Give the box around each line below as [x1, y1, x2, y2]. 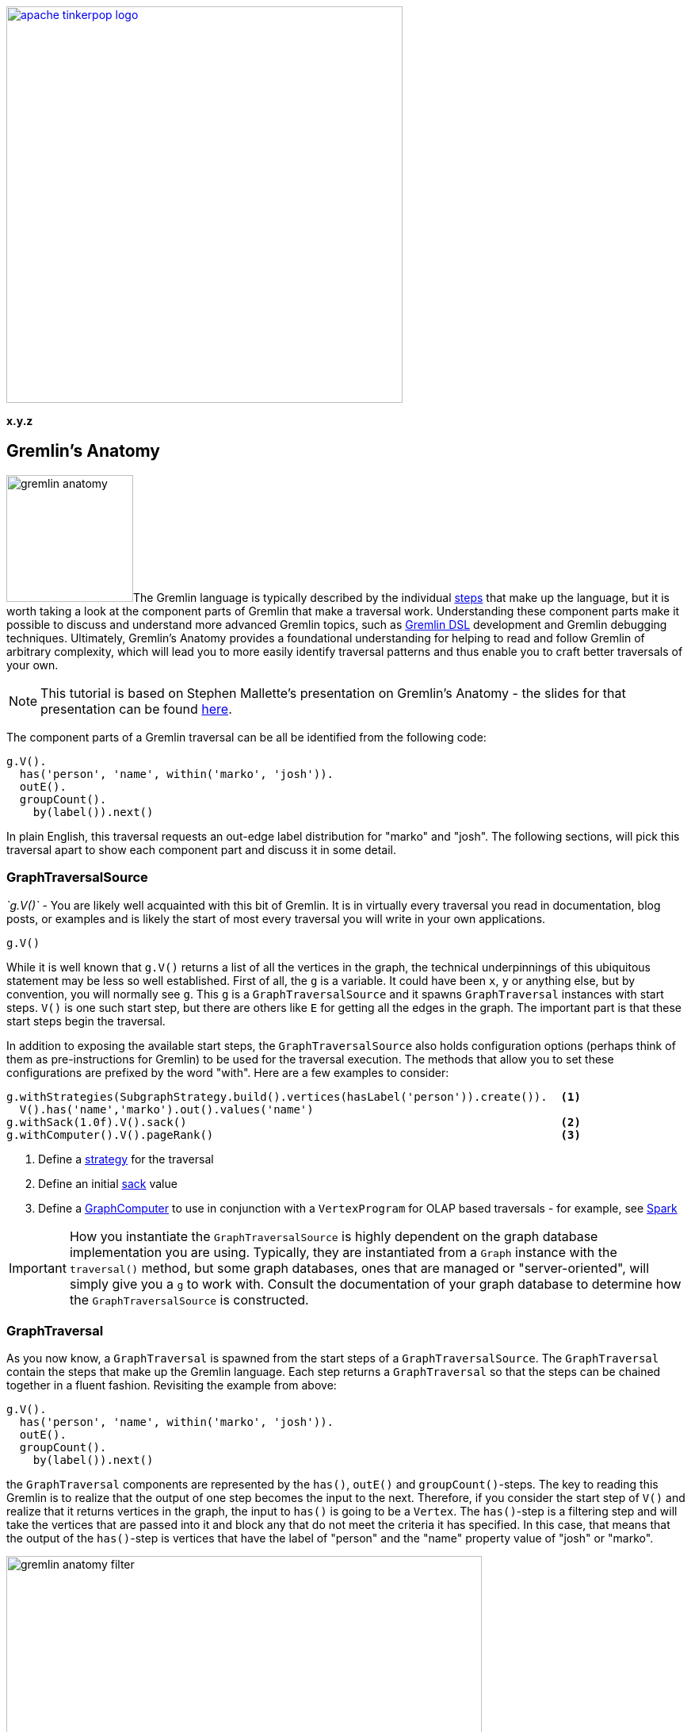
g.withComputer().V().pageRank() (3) [6, 1128, 581, 1141]
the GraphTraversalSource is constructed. [69, 1291, 309, 1308]
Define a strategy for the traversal [38, 1151, 214, 1166]
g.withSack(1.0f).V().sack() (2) [6, 1115, 581, 1128]
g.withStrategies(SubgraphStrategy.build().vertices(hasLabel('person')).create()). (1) [6, 1090, 581, 1103]
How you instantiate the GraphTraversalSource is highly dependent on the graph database [69, 1228, 598, 1244]
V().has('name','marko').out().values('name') [19, 1102, 314, 1116]
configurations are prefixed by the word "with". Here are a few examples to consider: [6, 1065, 449, 1079]
